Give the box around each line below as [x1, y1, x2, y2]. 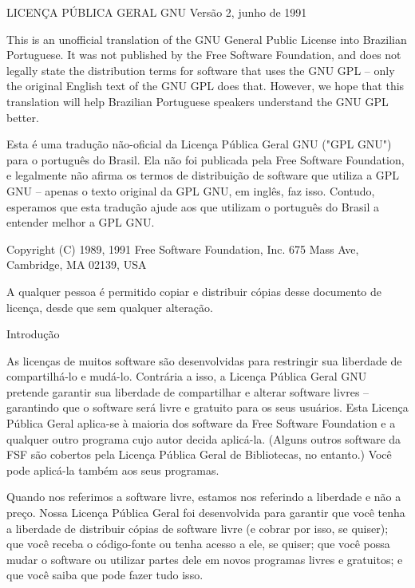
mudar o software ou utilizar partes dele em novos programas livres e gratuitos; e [6, 551, 403, 567]
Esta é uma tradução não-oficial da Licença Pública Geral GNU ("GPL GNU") [6, 136, 392, 152]
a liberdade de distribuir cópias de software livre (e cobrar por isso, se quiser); [6, 519, 389, 536]
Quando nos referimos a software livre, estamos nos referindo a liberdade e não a [6, 488, 401, 505]
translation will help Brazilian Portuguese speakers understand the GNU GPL [6, 93, 389, 109]
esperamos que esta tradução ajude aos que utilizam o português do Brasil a [6, 198, 380, 215]
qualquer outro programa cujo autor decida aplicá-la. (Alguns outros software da [6, 430, 401, 447]
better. [6, 109, 39, 125]
